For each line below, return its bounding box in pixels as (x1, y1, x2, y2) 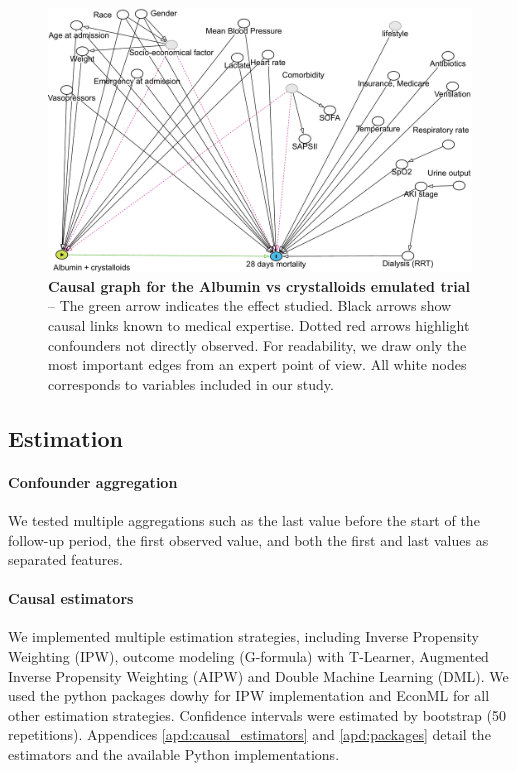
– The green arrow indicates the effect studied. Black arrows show (48, 295, 452, 316)
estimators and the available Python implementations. (8, 744, 340, 765)
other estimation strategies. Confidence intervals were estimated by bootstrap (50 (8, 704, 507, 725)
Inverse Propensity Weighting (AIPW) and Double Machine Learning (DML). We (8, 665, 509, 686)
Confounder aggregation (8, 471, 178, 492)
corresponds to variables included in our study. (48, 373, 334, 394)
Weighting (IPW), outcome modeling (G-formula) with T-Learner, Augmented (8, 646, 489, 667)
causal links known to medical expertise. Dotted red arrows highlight (48, 314, 470, 335)
